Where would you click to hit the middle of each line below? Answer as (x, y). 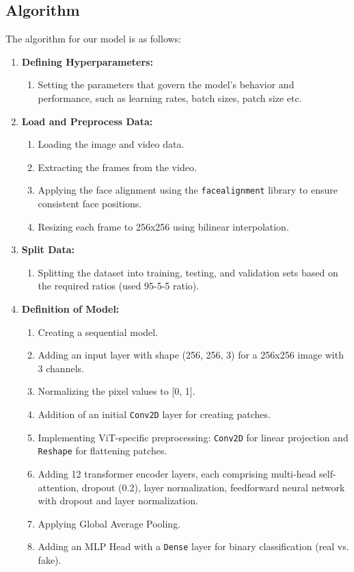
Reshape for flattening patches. (103, 451)
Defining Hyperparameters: (87, 61)
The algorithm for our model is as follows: (94, 39)
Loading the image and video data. (111, 144)
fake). (50, 559)
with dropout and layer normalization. (118, 500)
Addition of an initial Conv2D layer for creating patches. (154, 414)
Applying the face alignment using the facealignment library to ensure (188, 190)
